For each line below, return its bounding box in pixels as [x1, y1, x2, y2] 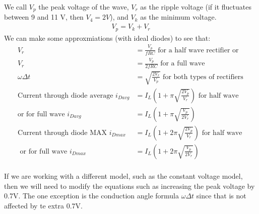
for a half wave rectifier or [158, 46, 239, 54]
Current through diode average [17, 92, 113, 99]
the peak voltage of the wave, [38, 2, 129, 12]
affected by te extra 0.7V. [4, 200, 83, 210]
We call [4, 2, 27, 12]
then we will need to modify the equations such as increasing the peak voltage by [4, 180, 255, 191]
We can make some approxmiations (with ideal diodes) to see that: [4, 32, 211, 43]
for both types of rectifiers [163, 73, 243, 81]
